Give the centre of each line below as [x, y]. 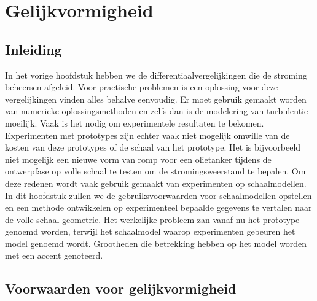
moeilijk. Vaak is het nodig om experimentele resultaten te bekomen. [135, 123]
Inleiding [33, 49]
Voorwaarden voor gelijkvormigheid [121, 288]
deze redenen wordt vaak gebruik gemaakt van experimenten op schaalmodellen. [156, 183]
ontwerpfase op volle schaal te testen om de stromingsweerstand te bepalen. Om [155, 171]
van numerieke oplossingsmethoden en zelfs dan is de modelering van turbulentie [157, 111]
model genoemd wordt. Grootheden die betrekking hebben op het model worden [156, 243]
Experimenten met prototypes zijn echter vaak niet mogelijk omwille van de [147, 135]
